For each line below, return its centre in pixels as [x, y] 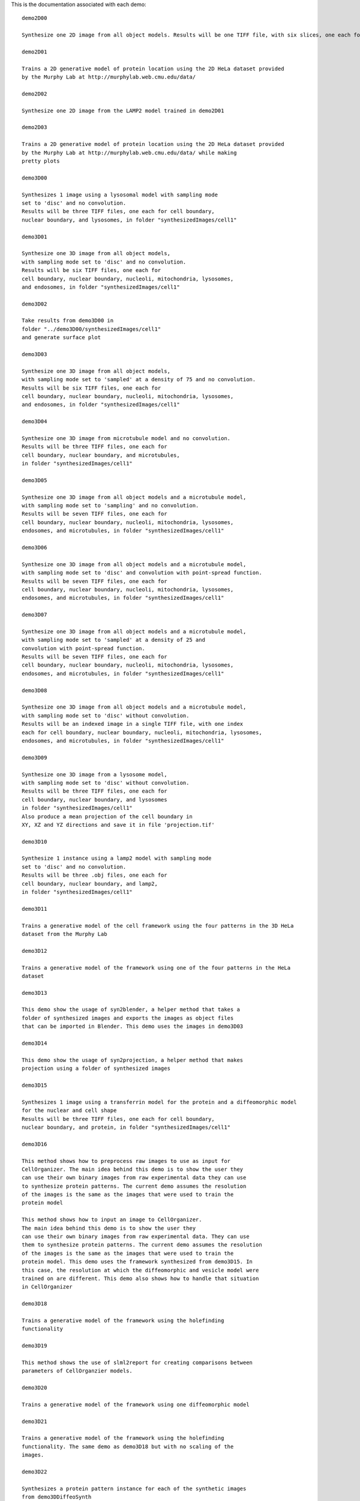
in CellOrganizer [47, 1287]
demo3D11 [34, 909]
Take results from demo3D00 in [68, 321]
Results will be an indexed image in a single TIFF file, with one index [133, 724]
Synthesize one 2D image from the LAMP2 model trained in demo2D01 [123, 110]
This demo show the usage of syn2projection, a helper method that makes [133, 1060]
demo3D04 [34, 421]
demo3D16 [34, 1144]
